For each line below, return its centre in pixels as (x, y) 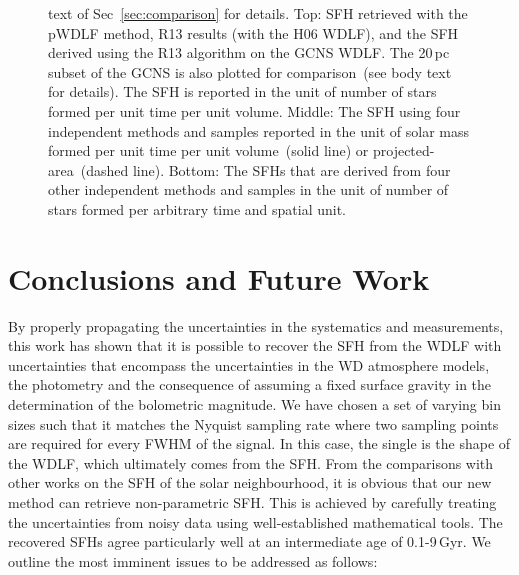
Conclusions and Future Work (219, 277)
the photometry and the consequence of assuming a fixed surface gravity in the (250, 384)
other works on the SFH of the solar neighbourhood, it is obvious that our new (250, 482)
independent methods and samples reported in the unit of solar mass (258, 130)
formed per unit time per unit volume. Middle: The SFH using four (254, 110)
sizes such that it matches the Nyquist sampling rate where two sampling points (253, 423)
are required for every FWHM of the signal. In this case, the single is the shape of (259, 443)
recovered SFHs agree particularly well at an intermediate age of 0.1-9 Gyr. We (249, 541)
